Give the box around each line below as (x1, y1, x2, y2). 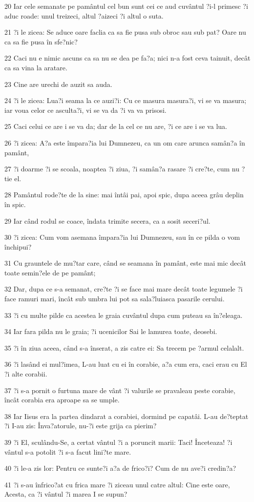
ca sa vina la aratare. (4, 62, 67, 72)
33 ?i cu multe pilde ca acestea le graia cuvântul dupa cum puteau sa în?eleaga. (4, 310, 243, 320)
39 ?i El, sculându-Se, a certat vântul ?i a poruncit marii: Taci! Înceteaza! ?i (4, 437, 233, 447)
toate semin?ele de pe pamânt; (4, 267, 96, 277)
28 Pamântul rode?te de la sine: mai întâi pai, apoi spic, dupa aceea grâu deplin (4, 189, 244, 200)
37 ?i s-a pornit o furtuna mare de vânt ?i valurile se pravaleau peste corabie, (4, 385, 235, 395)
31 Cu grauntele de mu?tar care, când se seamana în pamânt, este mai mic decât (4, 258, 246, 268)
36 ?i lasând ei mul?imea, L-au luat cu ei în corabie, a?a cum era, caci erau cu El (4, 359, 247, 369)
